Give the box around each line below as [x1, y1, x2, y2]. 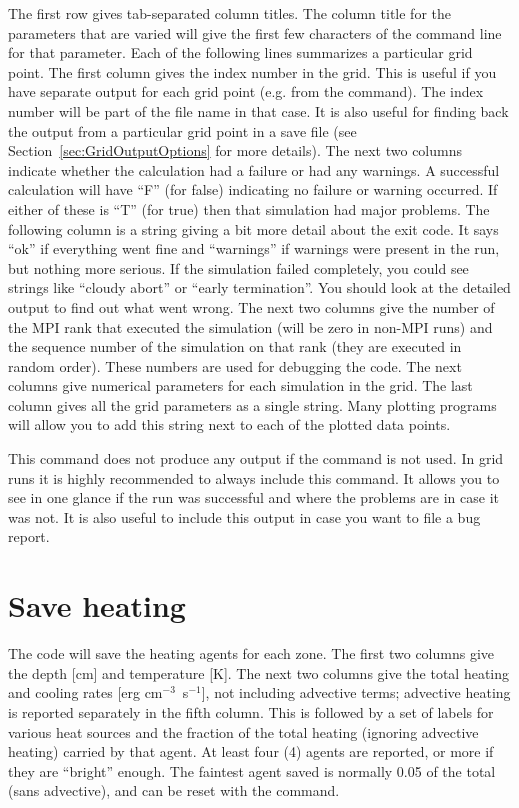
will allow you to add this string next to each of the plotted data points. [8, 414, 451, 435]
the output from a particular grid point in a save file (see [8, 120, 357, 141]
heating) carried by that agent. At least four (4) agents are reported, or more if [8, 741, 494, 762]
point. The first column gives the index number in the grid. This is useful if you [8, 61, 497, 82]
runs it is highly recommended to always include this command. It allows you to [8, 467, 500, 488]
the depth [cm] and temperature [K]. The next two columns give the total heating [8, 662, 510, 683]
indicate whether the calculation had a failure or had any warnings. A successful [8, 159, 500, 180]
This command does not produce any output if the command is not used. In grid [8, 448, 504, 469]
